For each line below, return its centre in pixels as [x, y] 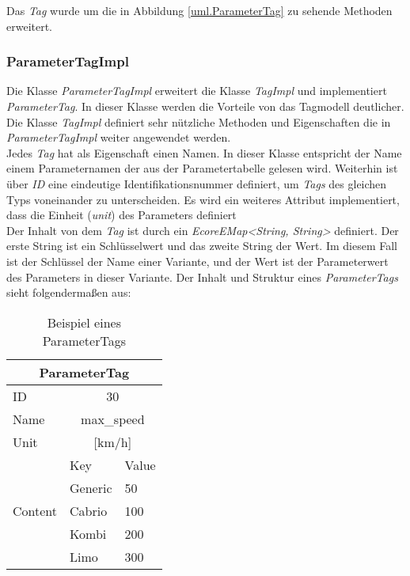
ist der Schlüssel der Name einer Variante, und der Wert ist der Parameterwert [197, 261]
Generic [91, 487]
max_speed [113, 419]
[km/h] [113, 441]
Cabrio [89, 510]
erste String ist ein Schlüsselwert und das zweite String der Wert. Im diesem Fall [202, 246]
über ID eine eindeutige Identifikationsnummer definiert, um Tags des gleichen [197, 183]
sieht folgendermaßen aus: [69, 292]
